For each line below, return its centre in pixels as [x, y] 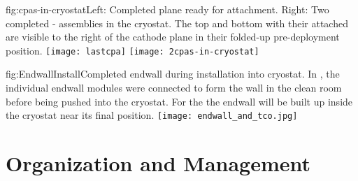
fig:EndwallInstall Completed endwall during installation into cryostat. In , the [173, 74]
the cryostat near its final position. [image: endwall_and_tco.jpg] [152, 115]
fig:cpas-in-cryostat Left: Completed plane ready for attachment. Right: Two [167, 9]
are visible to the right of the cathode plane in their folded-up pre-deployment [173, 37]
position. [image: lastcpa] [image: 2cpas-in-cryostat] [133, 50]
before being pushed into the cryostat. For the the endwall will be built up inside [179, 101]
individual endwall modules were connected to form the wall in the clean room [174, 88]
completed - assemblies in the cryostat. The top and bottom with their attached [177, 23]
